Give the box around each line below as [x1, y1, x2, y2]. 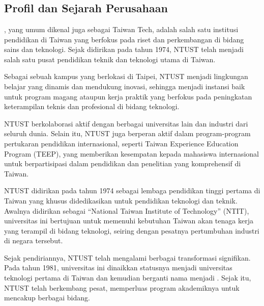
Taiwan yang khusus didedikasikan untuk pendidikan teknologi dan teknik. [4, 195, 238, 206]
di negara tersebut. [4, 235, 63, 246]
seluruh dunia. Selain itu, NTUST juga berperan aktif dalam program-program [4, 128, 251, 139]
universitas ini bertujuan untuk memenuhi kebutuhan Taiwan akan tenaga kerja [4, 215, 253, 226]
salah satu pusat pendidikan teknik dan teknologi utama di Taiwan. [4, 54, 216, 64]
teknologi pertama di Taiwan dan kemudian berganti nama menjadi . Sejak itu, [4, 272, 251, 283]
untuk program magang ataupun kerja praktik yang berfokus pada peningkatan [4, 91, 252, 101]
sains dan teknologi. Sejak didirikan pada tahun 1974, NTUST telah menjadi [4, 44, 244, 55]
